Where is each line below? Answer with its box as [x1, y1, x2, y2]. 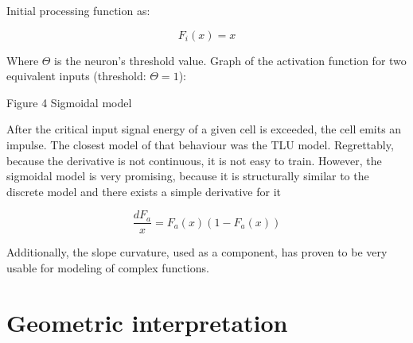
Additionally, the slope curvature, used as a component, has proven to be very [6, 244, 388, 260]
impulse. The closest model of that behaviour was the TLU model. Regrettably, [6, 136, 394, 152]
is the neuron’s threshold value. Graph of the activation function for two [54, 52, 407, 68]
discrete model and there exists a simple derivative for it [6, 183, 281, 199]
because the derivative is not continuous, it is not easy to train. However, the [6, 152, 382, 168]
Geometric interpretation [6, 306, 288, 338]
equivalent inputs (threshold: [6, 67, 146, 84]
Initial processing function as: [6, 2, 150, 18]
